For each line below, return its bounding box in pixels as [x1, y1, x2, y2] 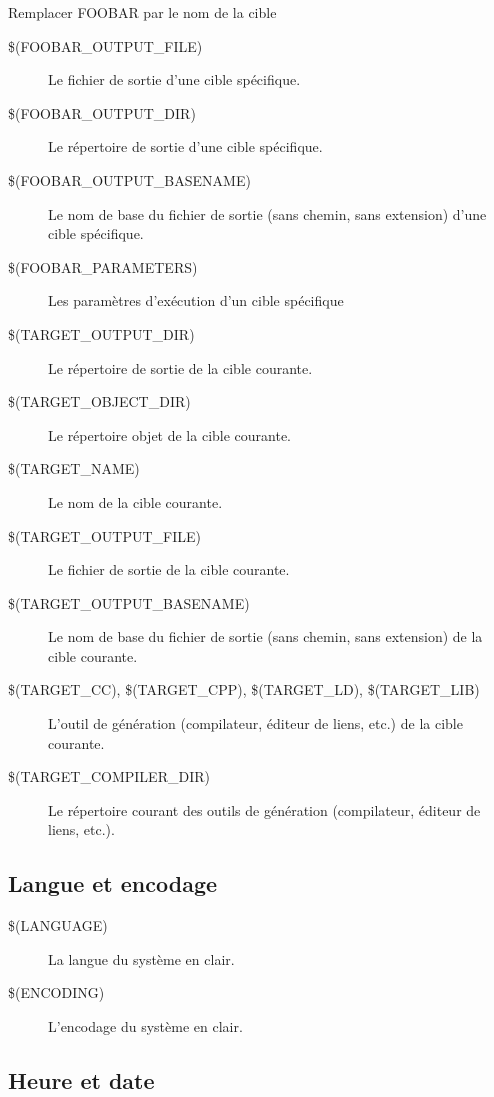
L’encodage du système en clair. [48, 1016, 243, 1037]
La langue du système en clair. [48, 948, 235, 969]
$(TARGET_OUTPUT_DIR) [8, 323, 195, 344]
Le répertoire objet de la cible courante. [48, 424, 292, 445]
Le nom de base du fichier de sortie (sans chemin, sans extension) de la [48, 626, 483, 647]
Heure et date [8, 1065, 155, 1095]
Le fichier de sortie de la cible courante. [48, 559, 290, 580]
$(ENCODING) [8, 982, 105, 1003]
